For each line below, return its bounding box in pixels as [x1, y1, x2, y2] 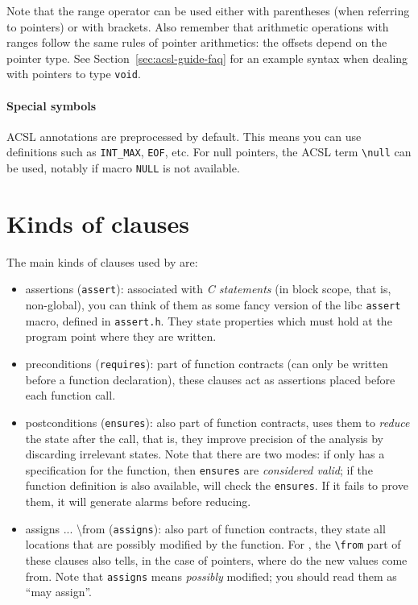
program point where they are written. [25, 328, 217, 345]
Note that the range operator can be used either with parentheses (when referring [6, 2, 410, 19]
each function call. [25, 387, 116, 404]
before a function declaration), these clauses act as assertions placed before [25, 371, 395, 387]
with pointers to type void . [6, 65, 141, 82]
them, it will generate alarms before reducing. [25, 493, 251, 510]
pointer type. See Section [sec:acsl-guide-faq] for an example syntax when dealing [6, 49, 408, 66]
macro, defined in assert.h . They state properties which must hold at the [25, 312, 392, 329]
